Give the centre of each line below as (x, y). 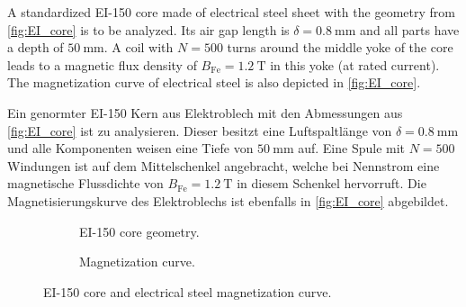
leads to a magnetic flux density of (102, 64)
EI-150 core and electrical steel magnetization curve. (188, 291)
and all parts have (410, 29)
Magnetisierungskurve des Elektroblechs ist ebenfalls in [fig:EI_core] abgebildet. (228, 200)
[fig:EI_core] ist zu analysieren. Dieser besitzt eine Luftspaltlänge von (200, 130)
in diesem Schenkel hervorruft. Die (332, 183)
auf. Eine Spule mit (352, 148)
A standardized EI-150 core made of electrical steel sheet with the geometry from (231, 12)
